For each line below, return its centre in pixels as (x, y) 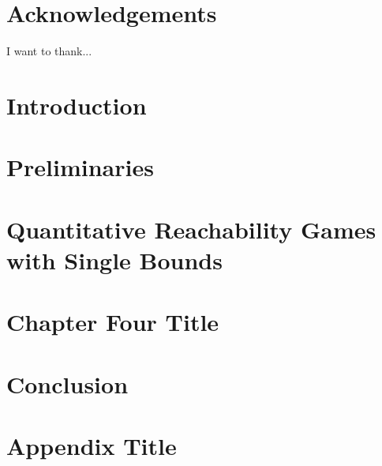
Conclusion (67, 383)
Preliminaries (80, 167)
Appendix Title (92, 445)
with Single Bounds (114, 259)
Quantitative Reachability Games (191, 229)
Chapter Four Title (113, 322)
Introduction (77, 105)
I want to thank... (49, 51)
